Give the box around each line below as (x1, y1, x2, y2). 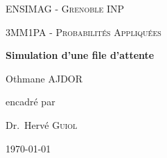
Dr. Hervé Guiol (6, 117, 78, 132)
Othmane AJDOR (6, 71, 83, 85)
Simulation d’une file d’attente (6, 48, 155, 62)
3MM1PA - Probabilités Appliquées (6, 24, 161, 39)
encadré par (6, 94, 55, 109)
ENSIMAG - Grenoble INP (6, 1, 125, 15)
